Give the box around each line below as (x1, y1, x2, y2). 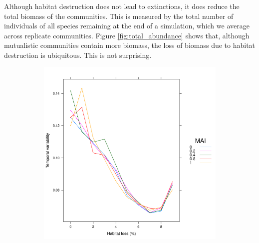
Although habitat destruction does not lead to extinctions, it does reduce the (4, 1, 240, 11)
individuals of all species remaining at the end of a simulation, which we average (4, 20, 250, 31)
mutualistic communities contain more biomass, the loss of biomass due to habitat (4, 40, 256, 50)
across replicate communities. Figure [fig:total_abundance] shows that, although (4, 30, 250, 40)
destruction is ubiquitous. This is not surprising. (4, 49, 152, 60)
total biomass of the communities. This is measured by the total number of (4, 10, 234, 21)
